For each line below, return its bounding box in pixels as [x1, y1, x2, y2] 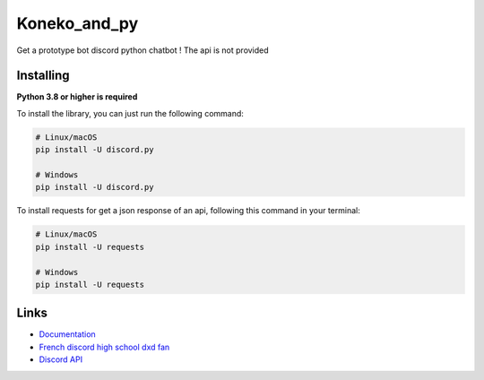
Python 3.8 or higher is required [16, 91, 138, 102]
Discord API [39, 354, 83, 365]
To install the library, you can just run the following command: [16, 108, 244, 118]
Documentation [39, 329, 96, 340]
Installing [16, 68, 71, 83]
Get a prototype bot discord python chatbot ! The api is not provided [16, 45, 269, 56]
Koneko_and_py [16, 13, 139, 33]
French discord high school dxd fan [39, 341, 170, 352]
